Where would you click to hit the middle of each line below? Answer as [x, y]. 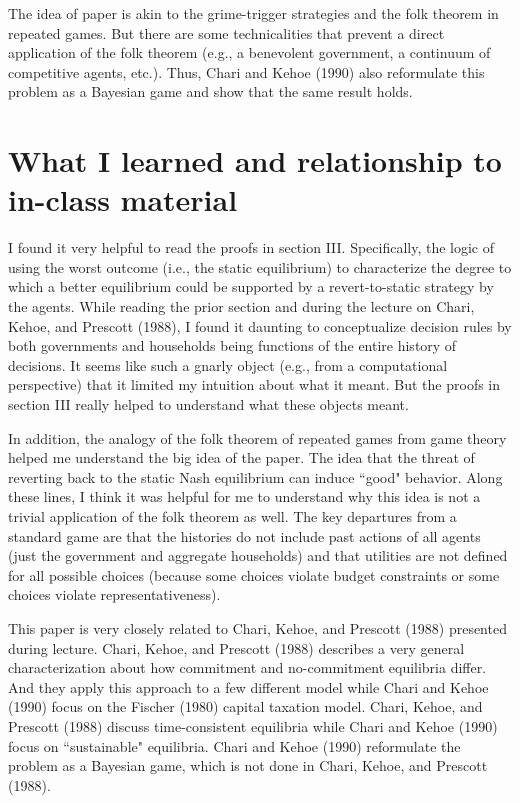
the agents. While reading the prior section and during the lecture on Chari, [241, 306]
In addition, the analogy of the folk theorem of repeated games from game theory [257, 437]
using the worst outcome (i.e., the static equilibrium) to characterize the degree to [260, 266]
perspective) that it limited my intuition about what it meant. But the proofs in [254, 384]
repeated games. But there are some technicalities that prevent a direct [226, 32]
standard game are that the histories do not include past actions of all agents [244, 535]
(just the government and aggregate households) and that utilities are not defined [258, 555]
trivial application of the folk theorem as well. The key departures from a [232, 516]
